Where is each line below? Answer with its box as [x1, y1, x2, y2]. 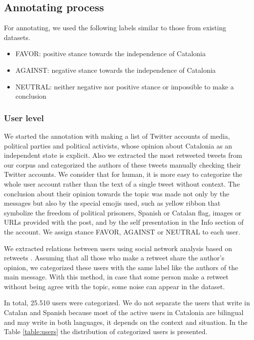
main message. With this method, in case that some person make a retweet [4, 272, 229, 282]
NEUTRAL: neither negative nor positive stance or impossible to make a [15, 81, 234, 91]
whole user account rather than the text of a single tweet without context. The [4, 178, 240, 189]
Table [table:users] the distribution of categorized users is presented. [4, 326, 208, 337]
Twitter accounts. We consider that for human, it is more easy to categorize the [4, 169, 242, 179]
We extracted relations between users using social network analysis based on [4, 243, 233, 253]
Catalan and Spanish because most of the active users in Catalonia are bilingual [4, 307, 244, 318]
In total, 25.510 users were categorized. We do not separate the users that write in [4, 297, 250, 308]
